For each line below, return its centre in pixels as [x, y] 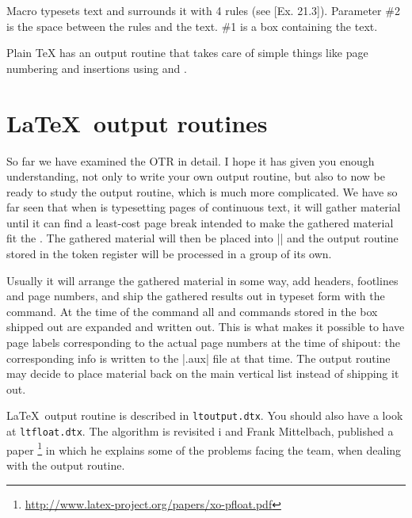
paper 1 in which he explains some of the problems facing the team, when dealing [204, 448]
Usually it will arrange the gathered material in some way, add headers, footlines [202, 280]
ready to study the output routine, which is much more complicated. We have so [202, 191]
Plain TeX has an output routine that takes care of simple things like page [187, 53]
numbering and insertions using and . [97, 68]
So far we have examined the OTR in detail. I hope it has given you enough [191, 160]
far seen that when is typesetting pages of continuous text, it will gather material [204, 207]
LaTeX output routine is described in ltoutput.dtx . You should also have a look [205, 415]
